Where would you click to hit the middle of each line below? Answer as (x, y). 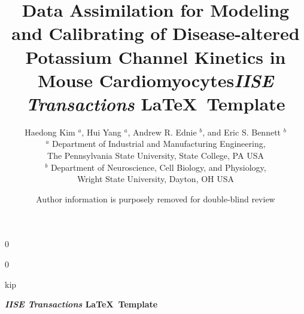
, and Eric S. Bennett (242, 132)
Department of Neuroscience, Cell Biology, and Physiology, (158, 167)
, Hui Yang (101, 132)
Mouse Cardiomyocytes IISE (156, 80)
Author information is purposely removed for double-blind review (156, 198)
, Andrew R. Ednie (162, 132)
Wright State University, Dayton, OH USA (156, 179)
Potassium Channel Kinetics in (156, 56)
